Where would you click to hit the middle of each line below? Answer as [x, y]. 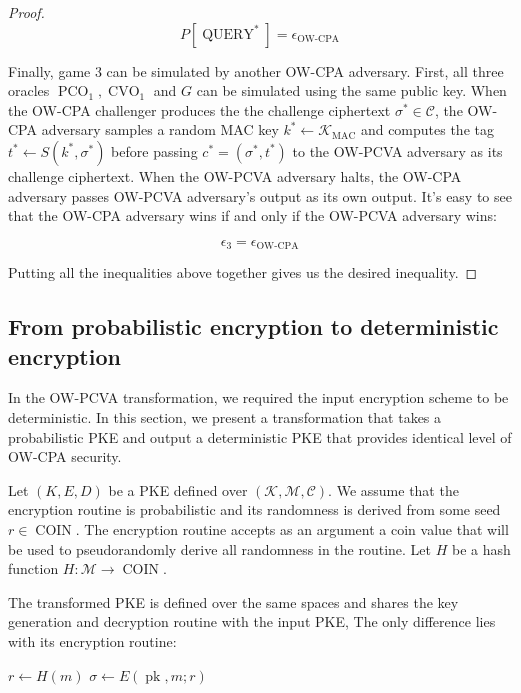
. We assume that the [393, 489]
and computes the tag [427, 129]
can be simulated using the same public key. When [351, 90]
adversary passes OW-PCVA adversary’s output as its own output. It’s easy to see [260, 195]
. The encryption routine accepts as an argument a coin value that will [292, 528]
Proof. [26, 12]
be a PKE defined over [178, 489]
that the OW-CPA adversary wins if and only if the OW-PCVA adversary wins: [252, 215]
